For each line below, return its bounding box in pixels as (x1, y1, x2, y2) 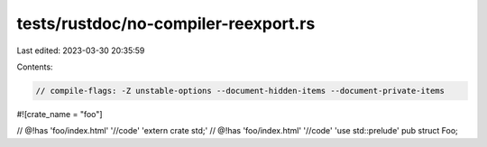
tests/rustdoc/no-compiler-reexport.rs (16, 14, 316, 33)
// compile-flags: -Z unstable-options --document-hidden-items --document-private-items (35, 86, 446, 96)
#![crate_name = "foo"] (16, 108, 103, 119)
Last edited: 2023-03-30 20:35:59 (16, 45, 145, 56)
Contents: (16, 61, 53, 72)
